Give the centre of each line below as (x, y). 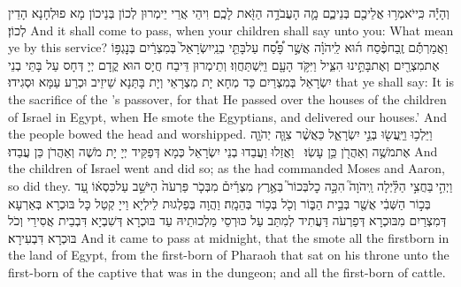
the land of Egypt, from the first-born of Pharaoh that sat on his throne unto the (229, 255)
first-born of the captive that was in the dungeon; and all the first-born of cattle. (227, 272)
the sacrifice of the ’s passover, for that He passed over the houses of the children (227, 98)
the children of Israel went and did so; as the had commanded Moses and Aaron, (227, 168)
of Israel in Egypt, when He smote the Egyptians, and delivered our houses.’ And (227, 116)
